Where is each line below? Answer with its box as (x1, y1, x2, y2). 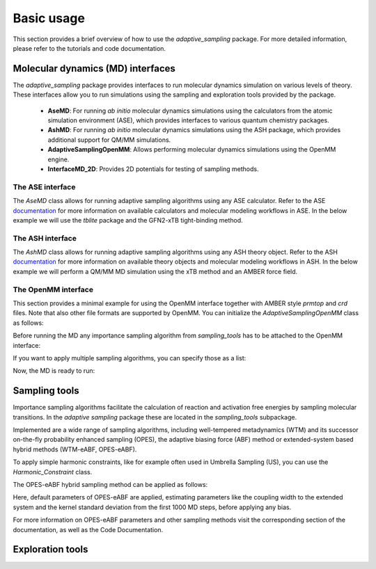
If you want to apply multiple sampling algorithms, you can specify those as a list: (13, 353, 246, 362)
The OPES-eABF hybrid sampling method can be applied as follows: (13, 480, 208, 488)
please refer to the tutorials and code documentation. (13, 44, 166, 52)
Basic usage (13, 10, 85, 26)
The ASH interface (13, 233, 77, 243)
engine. (47, 155, 70, 163)
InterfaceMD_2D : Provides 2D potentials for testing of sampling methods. (47, 164, 259, 173)
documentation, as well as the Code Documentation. (13, 525, 164, 534)
